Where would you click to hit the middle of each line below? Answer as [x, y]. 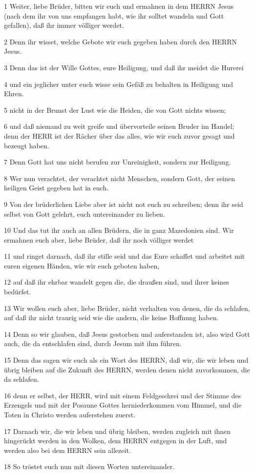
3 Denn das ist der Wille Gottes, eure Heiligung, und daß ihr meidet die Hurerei [124, 67]
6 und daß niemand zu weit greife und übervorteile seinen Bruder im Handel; [119, 126]
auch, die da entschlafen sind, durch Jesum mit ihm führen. [93, 343]
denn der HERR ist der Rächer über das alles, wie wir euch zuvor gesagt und [119, 135]
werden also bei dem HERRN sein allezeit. [67, 450]
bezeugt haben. [27, 145]
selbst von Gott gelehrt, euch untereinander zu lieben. [85, 214]
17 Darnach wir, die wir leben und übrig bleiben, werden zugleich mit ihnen [117, 431]
